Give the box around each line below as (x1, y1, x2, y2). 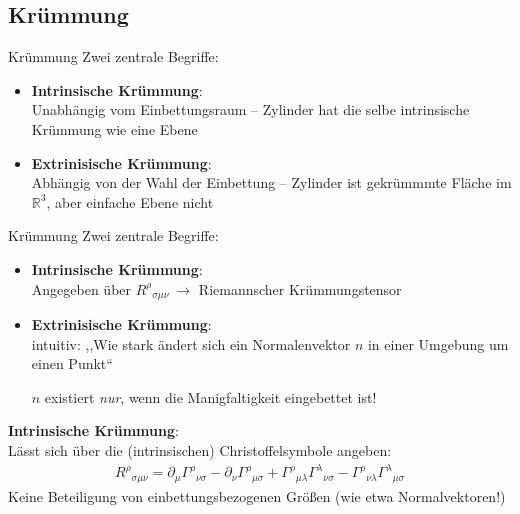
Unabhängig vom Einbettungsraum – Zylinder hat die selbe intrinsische (31, 99, 470, 120)
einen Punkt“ (31, 353, 113, 374)
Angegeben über (31, 278, 132, 299)
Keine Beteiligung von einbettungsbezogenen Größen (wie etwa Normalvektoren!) (8, 485, 506, 506)
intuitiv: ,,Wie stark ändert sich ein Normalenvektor (31, 333, 351, 354)
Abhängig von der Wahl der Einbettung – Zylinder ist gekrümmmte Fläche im (31, 172, 512, 193)
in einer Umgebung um (367, 333, 509, 354)
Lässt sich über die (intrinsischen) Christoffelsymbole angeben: (8, 439, 392, 460)
